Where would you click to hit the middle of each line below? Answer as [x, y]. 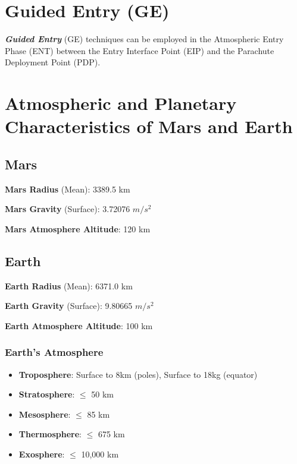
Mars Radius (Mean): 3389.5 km [68, 189]
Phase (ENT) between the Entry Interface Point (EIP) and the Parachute [140, 50]
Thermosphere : [50, 434]
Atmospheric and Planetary [121, 103]
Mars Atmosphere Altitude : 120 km [78, 228]
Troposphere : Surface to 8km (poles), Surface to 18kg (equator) [138, 374]
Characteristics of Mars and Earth [149, 126]
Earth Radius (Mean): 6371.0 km [69, 285]
